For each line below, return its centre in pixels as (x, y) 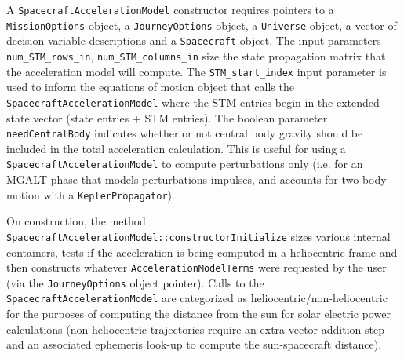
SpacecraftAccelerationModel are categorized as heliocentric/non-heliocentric (197, 298)
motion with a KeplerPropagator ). (91, 194)
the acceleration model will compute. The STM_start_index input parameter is (197, 71)
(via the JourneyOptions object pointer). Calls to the (135, 282)
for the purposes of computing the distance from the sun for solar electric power (198, 314)
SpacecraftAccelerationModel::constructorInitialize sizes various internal (198, 236)
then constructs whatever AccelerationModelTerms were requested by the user (197, 267)
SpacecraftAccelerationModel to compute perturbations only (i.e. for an (185, 164)
